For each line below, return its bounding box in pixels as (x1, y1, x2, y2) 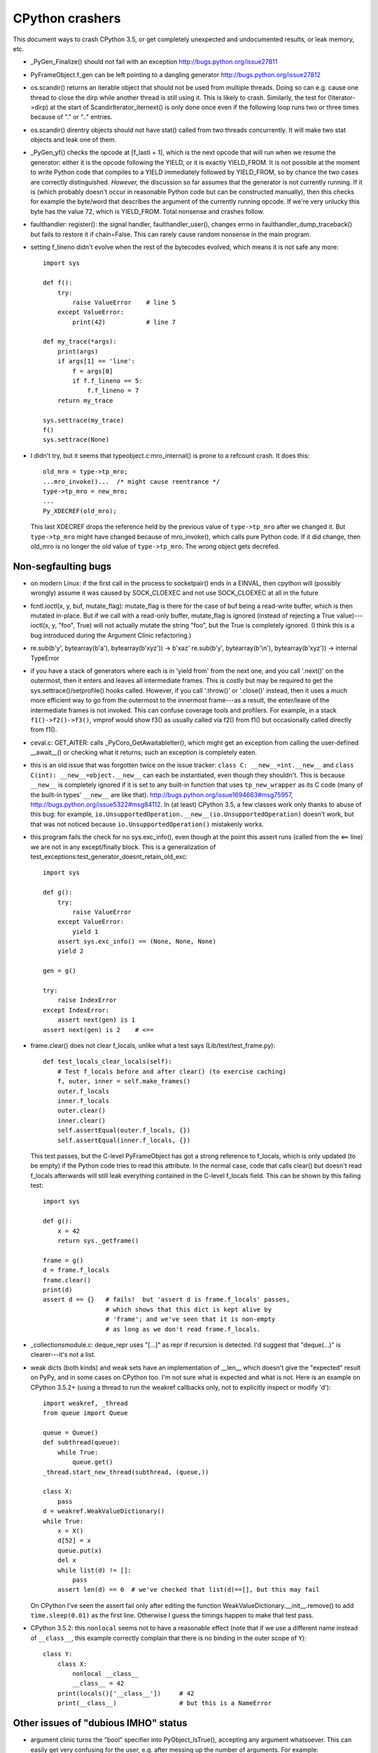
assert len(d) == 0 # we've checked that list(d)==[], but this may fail (57, 1585, 320, 1594)
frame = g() (43, 1256, 84, 1264)
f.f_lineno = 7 (87, 386, 139, 395)
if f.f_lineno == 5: (72, 377, 143, 385)
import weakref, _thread (43, 1399, 128, 1407)
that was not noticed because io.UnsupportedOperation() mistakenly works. (30, 820, 264, 828)
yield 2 (57, 947, 84, 955)
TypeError (30, 654, 59, 662)
